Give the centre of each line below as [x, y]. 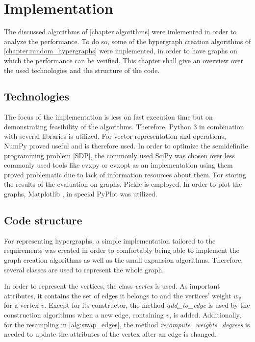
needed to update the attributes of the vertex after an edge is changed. [110, 334]
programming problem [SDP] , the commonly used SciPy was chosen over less [119, 155]
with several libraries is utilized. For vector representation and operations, [115, 136]
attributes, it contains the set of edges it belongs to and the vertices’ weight [118, 295]
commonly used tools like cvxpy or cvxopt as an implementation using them [118, 165]
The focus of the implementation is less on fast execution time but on [108, 117]
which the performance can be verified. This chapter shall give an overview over [124, 60]
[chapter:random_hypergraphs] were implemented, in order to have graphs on [121, 51]
